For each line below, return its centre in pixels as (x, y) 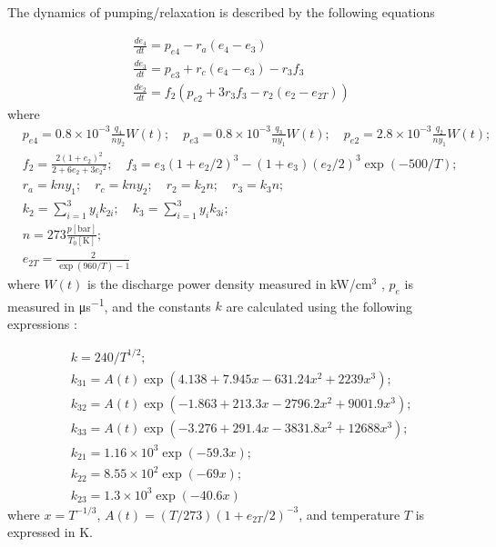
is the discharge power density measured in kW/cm (229, 283)
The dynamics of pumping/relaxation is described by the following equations (221, 12)
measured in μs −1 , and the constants (109, 304)
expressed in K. (50, 532)
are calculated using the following (319, 306)
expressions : (42, 323)
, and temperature (349, 514)
